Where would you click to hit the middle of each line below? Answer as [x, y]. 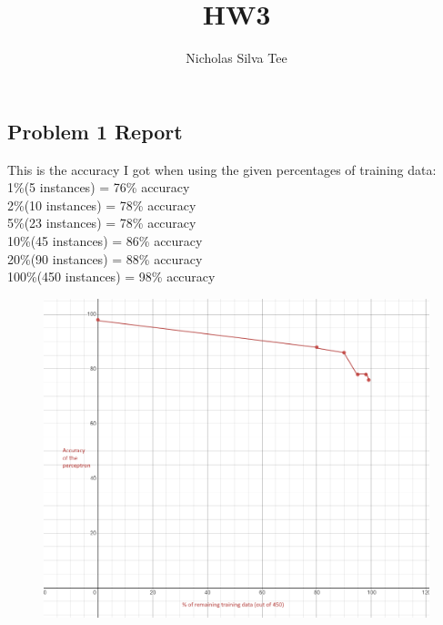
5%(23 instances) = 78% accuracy [102, 223]
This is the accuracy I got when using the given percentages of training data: [222, 169]
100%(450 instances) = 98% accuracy [111, 277]
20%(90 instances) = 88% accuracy [105, 258]
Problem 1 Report [95, 131]
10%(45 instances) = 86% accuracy [105, 240]
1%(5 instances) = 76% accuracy [99, 187]
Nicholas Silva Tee [237, 58]
